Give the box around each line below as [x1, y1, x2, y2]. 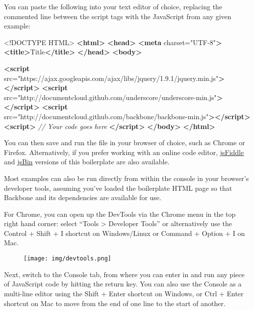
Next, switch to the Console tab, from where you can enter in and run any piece [4, 269, 245, 279]
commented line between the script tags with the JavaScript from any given [4, 11, 231, 21]
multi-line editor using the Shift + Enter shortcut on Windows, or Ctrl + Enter [4, 288, 244, 298]
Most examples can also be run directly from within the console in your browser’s [4, 173, 249, 183]
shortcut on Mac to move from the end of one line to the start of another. [4, 298, 226, 308]
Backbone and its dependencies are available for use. [4, 192, 161, 203]
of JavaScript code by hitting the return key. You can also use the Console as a [4, 279, 242, 289]
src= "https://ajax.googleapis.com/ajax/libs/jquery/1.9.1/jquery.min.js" [4, 73, 219, 83]
